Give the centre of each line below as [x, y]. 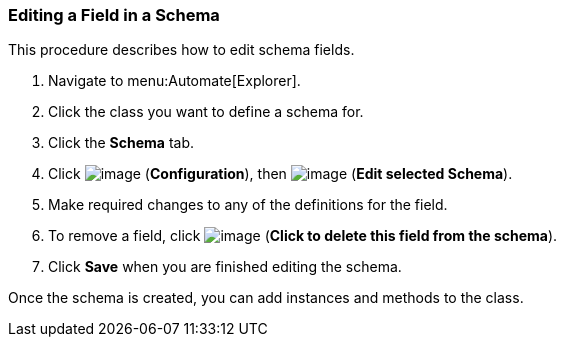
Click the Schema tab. [121, 143]
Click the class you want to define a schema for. [206, 112]
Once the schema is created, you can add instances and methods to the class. [266, 298]
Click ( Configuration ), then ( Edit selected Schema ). [280, 174]
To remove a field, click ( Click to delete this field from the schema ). [303, 236]
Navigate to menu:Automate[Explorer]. [174, 81]
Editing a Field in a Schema [114, 15]
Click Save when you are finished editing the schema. [225, 267]
